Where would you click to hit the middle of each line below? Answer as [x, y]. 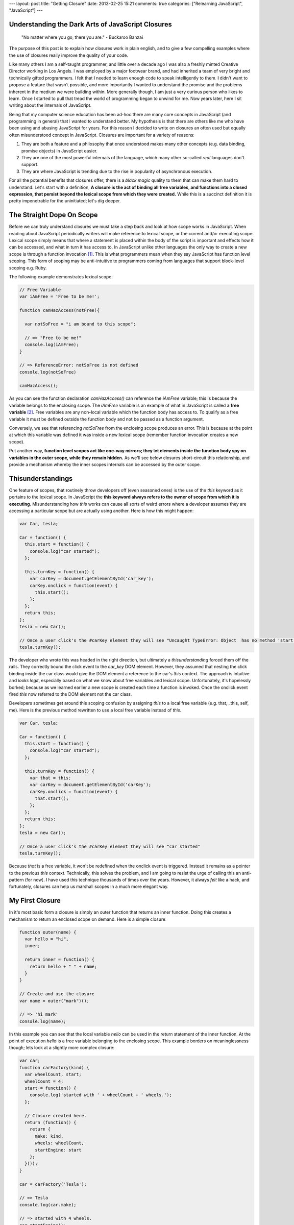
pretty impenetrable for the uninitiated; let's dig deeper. [65, 201]
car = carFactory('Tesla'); [53, 1184]
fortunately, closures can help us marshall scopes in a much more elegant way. [89, 886]
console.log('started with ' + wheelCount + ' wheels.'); [101, 1095]
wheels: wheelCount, [60, 1143]
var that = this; [50, 778]
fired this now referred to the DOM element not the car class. [71, 694]
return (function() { [51, 1122]
